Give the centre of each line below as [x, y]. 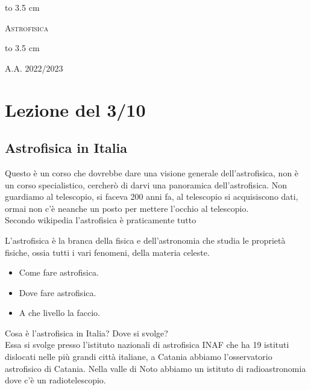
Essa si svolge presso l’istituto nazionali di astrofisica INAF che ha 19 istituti [147, 345]
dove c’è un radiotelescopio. [55, 380]
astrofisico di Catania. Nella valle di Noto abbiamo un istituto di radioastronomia [155, 368]
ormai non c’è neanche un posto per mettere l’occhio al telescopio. [127, 208]
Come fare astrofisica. [59, 272]
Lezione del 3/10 [75, 109]
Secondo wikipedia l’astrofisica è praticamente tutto [101, 220]
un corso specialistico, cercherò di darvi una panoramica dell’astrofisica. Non [146, 184]
